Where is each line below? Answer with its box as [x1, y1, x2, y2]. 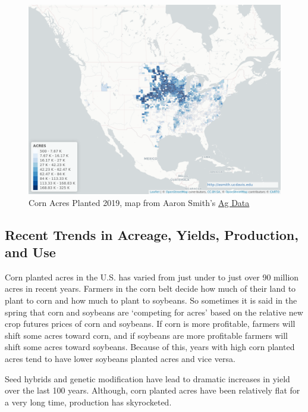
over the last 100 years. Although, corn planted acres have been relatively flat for [5, 384, 300, 397]
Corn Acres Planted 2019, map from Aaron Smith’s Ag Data [29, 196, 250, 208]
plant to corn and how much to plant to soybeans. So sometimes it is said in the [5, 294, 297, 306]
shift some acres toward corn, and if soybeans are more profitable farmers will [5, 329, 288, 341]
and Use [5, 242, 56, 261]
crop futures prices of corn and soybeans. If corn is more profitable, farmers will [5, 317, 296, 330]
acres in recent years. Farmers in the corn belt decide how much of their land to [5, 282, 296, 295]
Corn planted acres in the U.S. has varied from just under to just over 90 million [5, 270, 299, 283]
